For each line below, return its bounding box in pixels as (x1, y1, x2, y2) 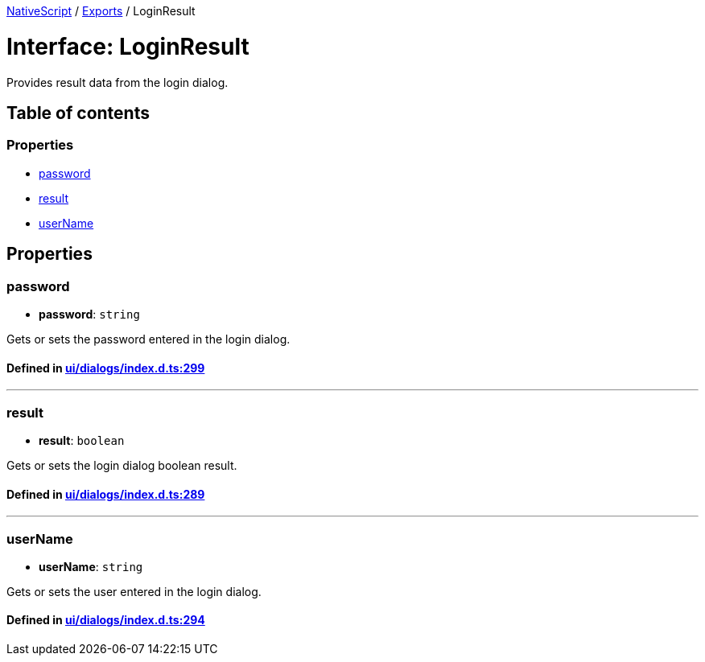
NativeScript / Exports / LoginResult (6, 4, 196, 18)
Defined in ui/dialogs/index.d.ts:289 (6, 487, 205, 501)
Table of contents (6, 102, 150, 123)
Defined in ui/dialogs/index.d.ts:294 (6, 613, 205, 627)
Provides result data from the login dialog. (6, 75, 229, 89)
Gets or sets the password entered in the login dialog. (6, 331, 291, 346)
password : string (39, 306, 140, 321)
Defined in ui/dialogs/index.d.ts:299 (6, 360, 205, 375)
